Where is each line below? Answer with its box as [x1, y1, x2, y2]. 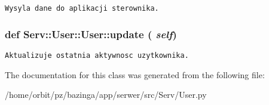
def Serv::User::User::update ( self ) [5, 26, 177, 41]
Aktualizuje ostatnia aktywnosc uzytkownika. [5, 51, 189, 60]
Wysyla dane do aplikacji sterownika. [5, 4, 159, 13]
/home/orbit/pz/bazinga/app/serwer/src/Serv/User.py [5, 88, 207, 101]
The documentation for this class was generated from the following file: [5, 68, 265, 81]
